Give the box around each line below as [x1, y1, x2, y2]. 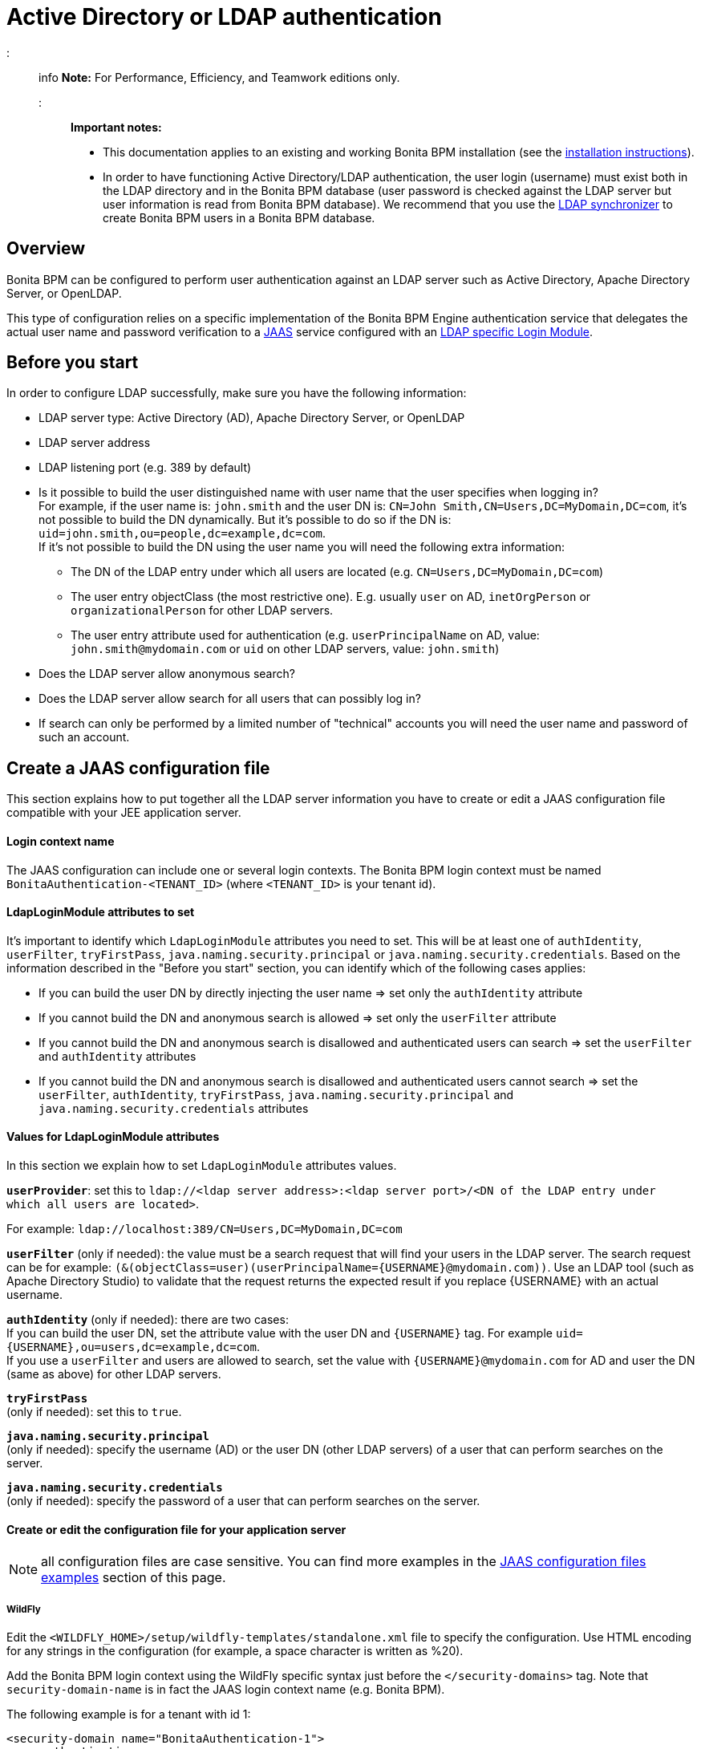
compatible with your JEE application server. [6, 806, 241, 820]
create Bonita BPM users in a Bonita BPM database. [103, 210, 375, 225]
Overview [6, 238, 86, 259]
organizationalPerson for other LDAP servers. [71, 603, 334, 618]
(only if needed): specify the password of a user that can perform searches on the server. [6, 1493, 480, 1508]
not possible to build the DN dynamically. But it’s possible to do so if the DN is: [38, 513, 452, 527]
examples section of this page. [41, 1569, 226, 1586]
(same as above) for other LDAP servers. [6, 1366, 221, 1381]
